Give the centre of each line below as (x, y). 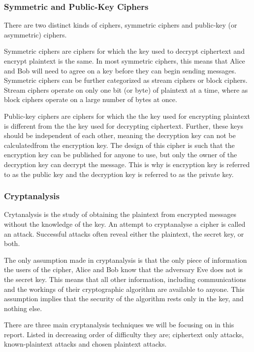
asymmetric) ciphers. (35, 34)
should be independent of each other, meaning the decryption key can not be (120, 135)
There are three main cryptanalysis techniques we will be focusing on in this (119, 325)
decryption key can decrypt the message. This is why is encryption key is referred (127, 164)
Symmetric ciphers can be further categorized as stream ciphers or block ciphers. (126, 80)
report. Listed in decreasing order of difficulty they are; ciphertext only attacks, (124, 334)
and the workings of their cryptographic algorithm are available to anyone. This (124, 289)
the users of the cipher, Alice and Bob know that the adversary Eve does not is (124, 269)
